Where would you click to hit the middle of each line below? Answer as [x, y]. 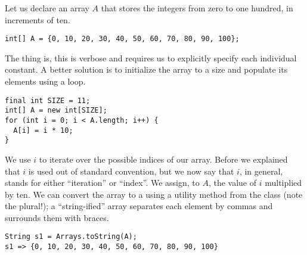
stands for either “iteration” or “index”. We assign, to [102, 183]
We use [18, 159]
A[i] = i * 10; [43, 130]
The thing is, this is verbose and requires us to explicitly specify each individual [151, 57]
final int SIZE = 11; [48, 100]
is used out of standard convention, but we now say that [131, 171]
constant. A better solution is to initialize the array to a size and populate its [146, 69]
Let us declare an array [47, 8]
